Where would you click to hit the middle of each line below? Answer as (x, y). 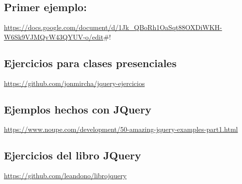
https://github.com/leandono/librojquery (65, 176)
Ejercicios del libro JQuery (73, 155)
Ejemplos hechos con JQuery (78, 109)
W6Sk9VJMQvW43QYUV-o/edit (54, 36)
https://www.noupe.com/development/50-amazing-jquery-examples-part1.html (121, 129)
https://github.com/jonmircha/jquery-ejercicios (74, 83)
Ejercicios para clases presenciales (90, 63)
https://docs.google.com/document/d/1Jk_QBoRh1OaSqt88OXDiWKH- (113, 27)
